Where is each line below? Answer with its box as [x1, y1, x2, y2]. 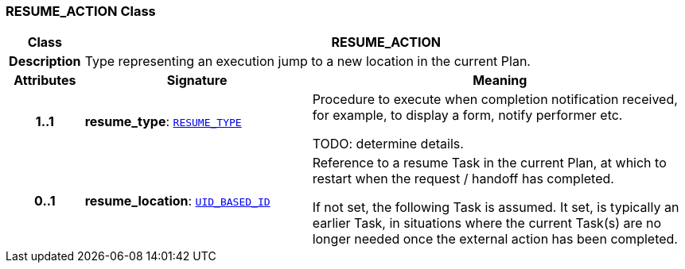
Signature [166, 72, 228, 89]
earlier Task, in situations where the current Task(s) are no [312, 215, 662, 232]
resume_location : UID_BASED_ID [84, 193, 270, 209]
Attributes [14, 72, 76, 89]
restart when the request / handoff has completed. [312, 171, 614, 187]
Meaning [473, 72, 527, 89]
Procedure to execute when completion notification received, [312, 91, 678, 108]
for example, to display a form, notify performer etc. [312, 107, 623, 124]
